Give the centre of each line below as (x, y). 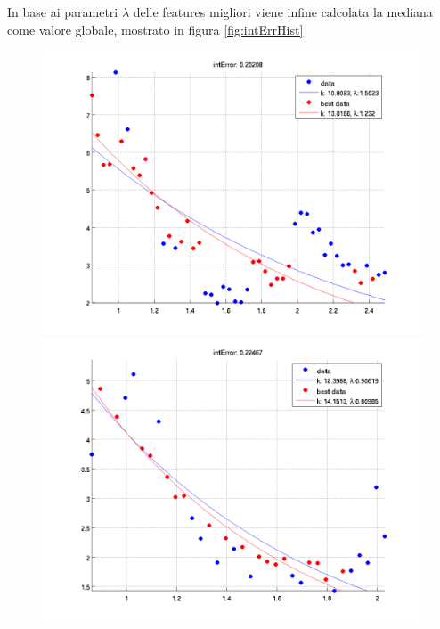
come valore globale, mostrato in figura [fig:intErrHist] (155, 29)
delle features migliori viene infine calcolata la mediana (283, 12)
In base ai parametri (63, 12)
